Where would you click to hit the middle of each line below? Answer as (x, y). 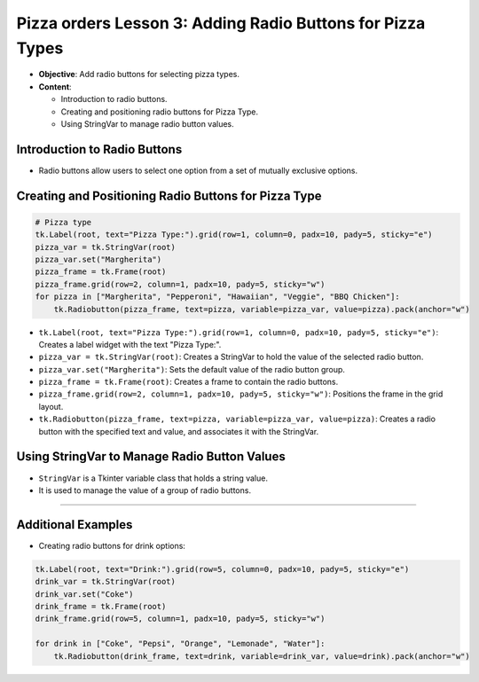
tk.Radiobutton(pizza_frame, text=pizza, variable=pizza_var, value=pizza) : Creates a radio (237, 419)
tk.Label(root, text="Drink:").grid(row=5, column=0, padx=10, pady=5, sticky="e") (222, 569)
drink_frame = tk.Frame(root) (101, 607)
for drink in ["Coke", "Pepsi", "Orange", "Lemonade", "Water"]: (180, 644)
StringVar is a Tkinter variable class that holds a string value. (153, 478)
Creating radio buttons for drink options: (112, 545)
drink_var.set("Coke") (84, 594)
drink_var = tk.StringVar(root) (106, 582)
